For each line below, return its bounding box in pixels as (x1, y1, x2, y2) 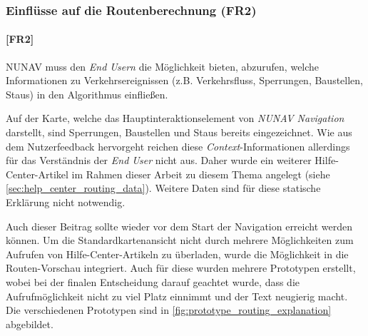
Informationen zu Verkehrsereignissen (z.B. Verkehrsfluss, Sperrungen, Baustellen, (6, 73, 363, 88)
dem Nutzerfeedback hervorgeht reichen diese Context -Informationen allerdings (6, 138, 350, 153)
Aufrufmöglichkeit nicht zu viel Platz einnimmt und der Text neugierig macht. (6, 288, 348, 303)
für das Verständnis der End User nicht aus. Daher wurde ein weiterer (6, 153, 312, 168)
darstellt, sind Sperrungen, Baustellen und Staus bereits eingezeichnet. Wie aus (6, 125, 352, 140)
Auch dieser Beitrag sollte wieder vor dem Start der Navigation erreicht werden (6, 218, 352, 233)
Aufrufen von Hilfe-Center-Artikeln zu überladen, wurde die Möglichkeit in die (6, 246, 349, 261)
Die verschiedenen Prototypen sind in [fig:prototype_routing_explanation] (6, 302, 332, 317)
